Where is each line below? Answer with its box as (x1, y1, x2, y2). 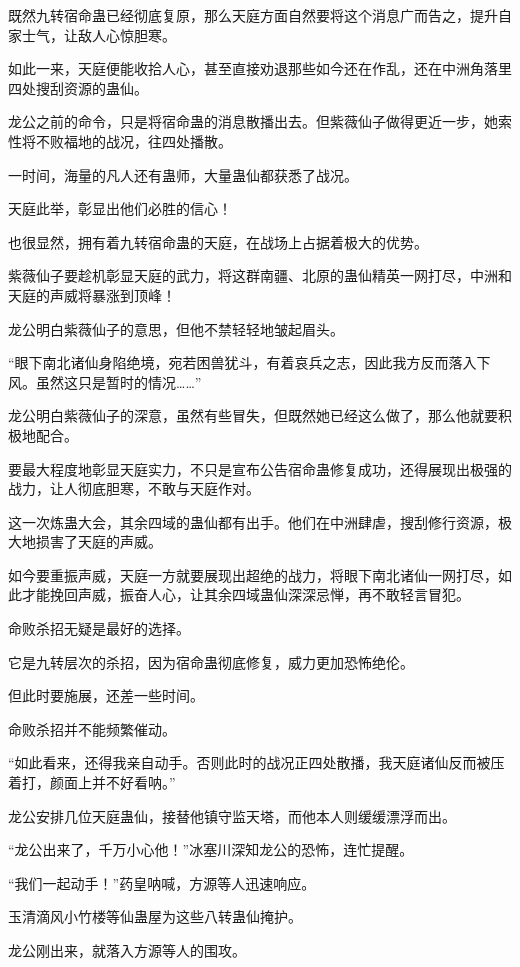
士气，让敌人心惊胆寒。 (21, 24, 176, 45)
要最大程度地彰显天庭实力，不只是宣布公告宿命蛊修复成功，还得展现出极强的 (8, 458, 512, 479)
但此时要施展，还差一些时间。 (8, 685, 204, 706)
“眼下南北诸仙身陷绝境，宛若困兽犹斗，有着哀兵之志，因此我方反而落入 (8, 352, 477, 373)
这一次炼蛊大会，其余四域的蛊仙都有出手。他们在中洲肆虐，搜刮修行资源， (8, 511, 498, 532)
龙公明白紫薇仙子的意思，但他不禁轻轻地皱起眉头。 (8, 318, 344, 339)
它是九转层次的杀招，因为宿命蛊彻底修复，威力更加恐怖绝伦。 (8, 651, 414, 672)
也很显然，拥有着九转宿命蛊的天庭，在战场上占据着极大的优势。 (8, 231, 428, 252)
